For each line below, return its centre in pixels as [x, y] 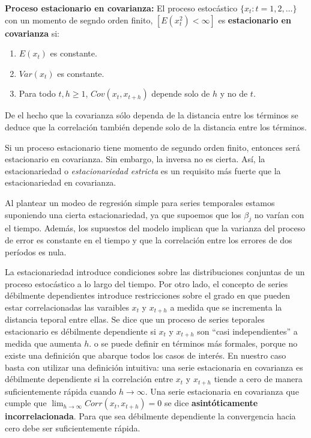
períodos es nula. [36, 251]
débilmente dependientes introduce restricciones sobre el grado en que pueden [147, 295]
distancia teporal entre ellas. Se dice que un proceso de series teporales [135, 319]
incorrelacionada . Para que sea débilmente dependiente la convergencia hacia [150, 416]
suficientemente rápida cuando [61, 391]
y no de [234, 93]
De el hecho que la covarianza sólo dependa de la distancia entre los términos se [152, 115]
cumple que [26, 403]
